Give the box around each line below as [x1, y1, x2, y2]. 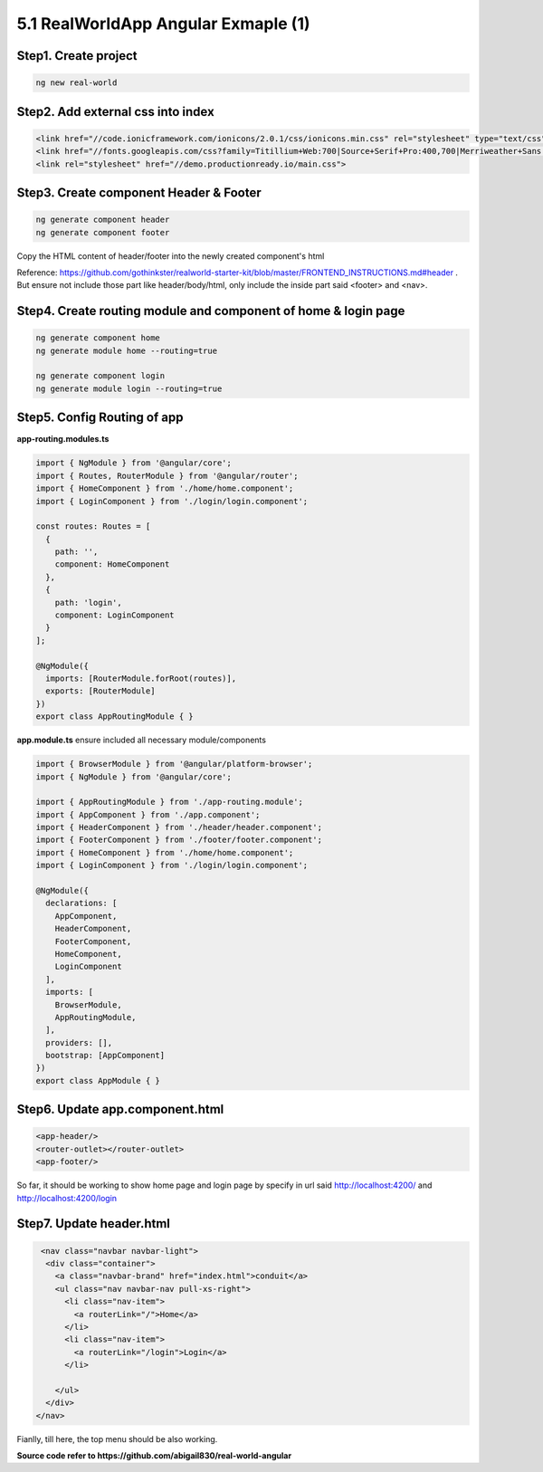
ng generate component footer [35, 227, 170, 237]
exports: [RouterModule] [45, 686, 156, 696]
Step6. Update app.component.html [16, 1102, 224, 1117]
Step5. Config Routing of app [16, 410, 184, 425]
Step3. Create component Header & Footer [16, 185, 262, 200]
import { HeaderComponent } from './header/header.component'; [35, 822, 323, 833]
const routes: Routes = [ [35, 521, 151, 531]
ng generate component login [35, 371, 166, 381]
